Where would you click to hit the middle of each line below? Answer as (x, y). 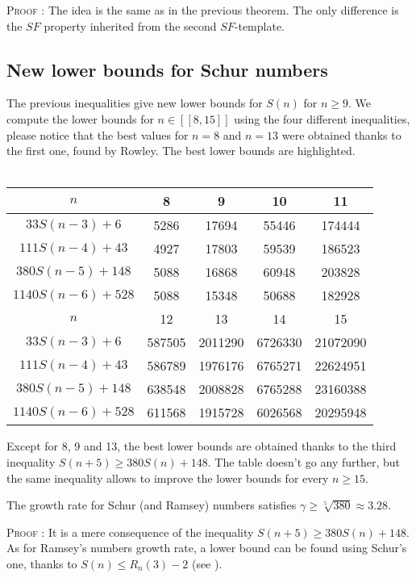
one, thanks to (42, 563)
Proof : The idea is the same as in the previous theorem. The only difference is (203, 10)
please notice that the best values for (98, 134)
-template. (260, 25)
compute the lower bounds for (80, 118)
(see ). (207, 563)
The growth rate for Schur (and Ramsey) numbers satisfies (152, 505)
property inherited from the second (130, 25)
